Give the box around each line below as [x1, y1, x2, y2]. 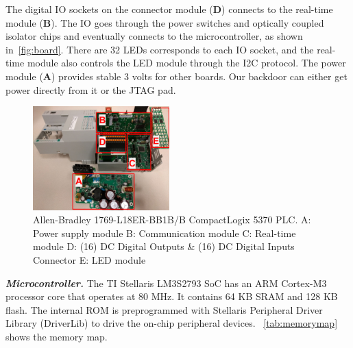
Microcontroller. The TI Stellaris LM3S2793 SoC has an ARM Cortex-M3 [5, 275, 327, 290]
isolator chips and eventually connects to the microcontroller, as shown [5, 29, 303, 43]
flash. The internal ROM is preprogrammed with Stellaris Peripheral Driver [5, 302, 323, 316]
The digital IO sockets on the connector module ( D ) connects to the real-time [5, 2, 333, 16]
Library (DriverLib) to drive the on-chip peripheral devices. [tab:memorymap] [5, 316, 338, 330]
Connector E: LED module [33, 252, 146, 266]
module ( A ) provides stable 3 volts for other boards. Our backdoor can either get [5, 69, 348, 83]
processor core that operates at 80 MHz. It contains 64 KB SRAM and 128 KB [5, 289, 338, 303]
